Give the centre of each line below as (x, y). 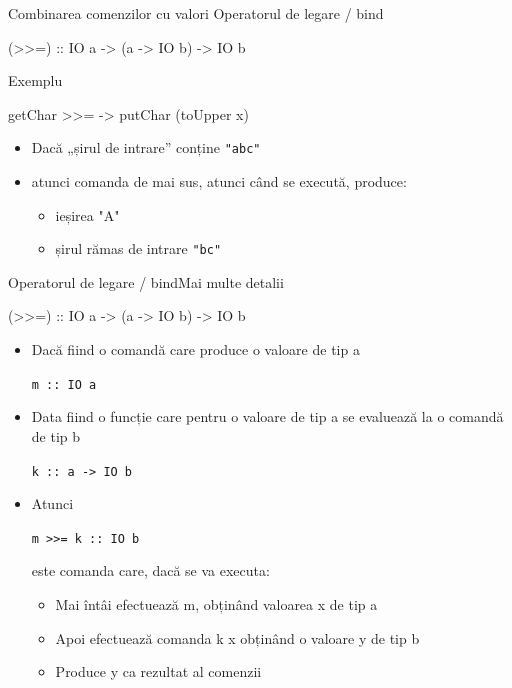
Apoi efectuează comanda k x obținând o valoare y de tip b (237, 637)
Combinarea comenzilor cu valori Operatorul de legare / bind (196, 13)
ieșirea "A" (87, 214)
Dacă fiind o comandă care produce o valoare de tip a (195, 349)
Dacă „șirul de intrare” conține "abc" (146, 147)
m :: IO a (64, 384)
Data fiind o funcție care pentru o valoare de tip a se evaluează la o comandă (267, 416)
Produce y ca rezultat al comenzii (158, 671)
